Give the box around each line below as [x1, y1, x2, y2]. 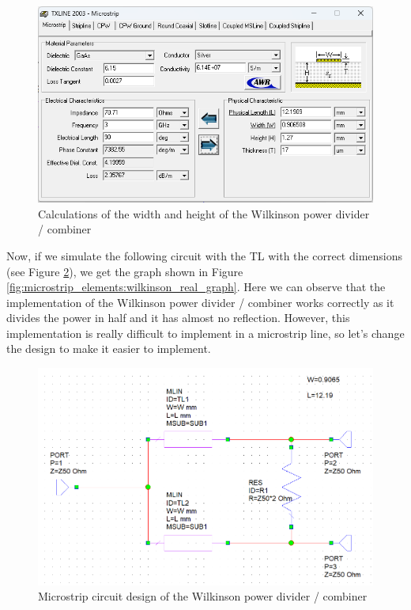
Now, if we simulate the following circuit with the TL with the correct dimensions [6, 247, 403, 263]
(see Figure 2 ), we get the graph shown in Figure [6, 263, 243, 279]
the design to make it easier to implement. [6, 340, 211, 357]
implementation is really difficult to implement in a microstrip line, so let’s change [6, 324, 405, 341]
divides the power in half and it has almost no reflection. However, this [6, 309, 350, 326]
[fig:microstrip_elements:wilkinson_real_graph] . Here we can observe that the [6, 278, 386, 295]
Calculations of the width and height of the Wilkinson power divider [38, 205, 370, 222]
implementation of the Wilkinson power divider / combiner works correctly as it [6, 294, 394, 310]
